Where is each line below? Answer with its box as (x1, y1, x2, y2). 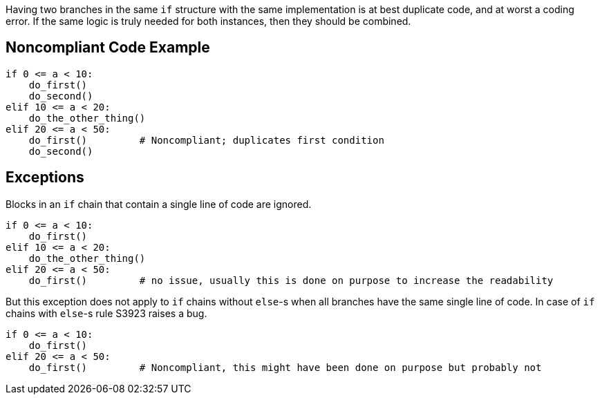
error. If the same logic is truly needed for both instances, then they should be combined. (6, 15, 411, 27)
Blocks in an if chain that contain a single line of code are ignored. (6, 198, 312, 210)
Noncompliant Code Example (6, 39, 210, 57)
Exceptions (6, 169, 84, 187)
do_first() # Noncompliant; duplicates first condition (28, 134, 384, 146)
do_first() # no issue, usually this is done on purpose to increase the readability (28, 274, 554, 286)
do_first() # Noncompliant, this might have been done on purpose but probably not (28, 361, 542, 373)
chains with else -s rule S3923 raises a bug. (6, 307, 207, 319)
